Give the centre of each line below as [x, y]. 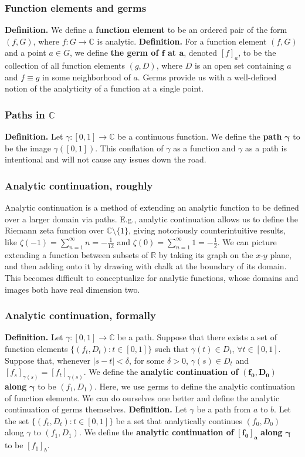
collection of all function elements [65, 65]
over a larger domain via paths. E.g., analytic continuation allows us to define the [151, 219]
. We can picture [247, 241]
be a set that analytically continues [179, 420]
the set [17, 420]
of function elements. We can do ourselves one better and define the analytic [142, 397]
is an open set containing [239, 65]
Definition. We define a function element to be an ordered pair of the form [146, 30]
